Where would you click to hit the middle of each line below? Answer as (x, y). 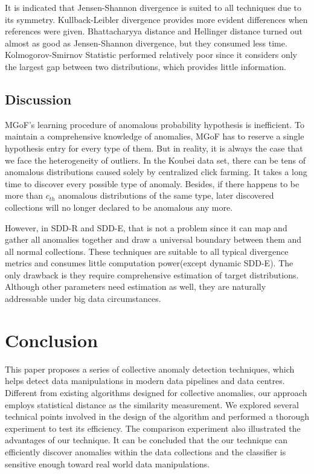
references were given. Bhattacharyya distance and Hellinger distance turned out (154, 31)
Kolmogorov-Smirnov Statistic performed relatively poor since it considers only (151, 55)
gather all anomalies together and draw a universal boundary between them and (153, 239)
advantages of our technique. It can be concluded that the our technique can (146, 440)
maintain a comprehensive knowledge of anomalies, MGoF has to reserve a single (155, 136)
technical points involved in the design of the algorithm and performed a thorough (157, 416)
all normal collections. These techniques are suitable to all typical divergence (147, 251)
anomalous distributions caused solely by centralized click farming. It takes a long (156, 172)
